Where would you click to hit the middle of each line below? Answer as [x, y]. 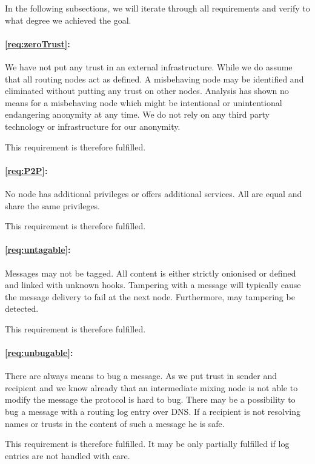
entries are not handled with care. [68, 455]
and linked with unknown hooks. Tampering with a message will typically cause [153, 285]
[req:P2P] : [26, 170]
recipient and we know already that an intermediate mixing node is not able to [151, 387]
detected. [22, 308]
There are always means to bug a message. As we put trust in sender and [141, 376]
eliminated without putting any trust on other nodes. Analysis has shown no [147, 91]
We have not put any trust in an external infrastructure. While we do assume [149, 66]
